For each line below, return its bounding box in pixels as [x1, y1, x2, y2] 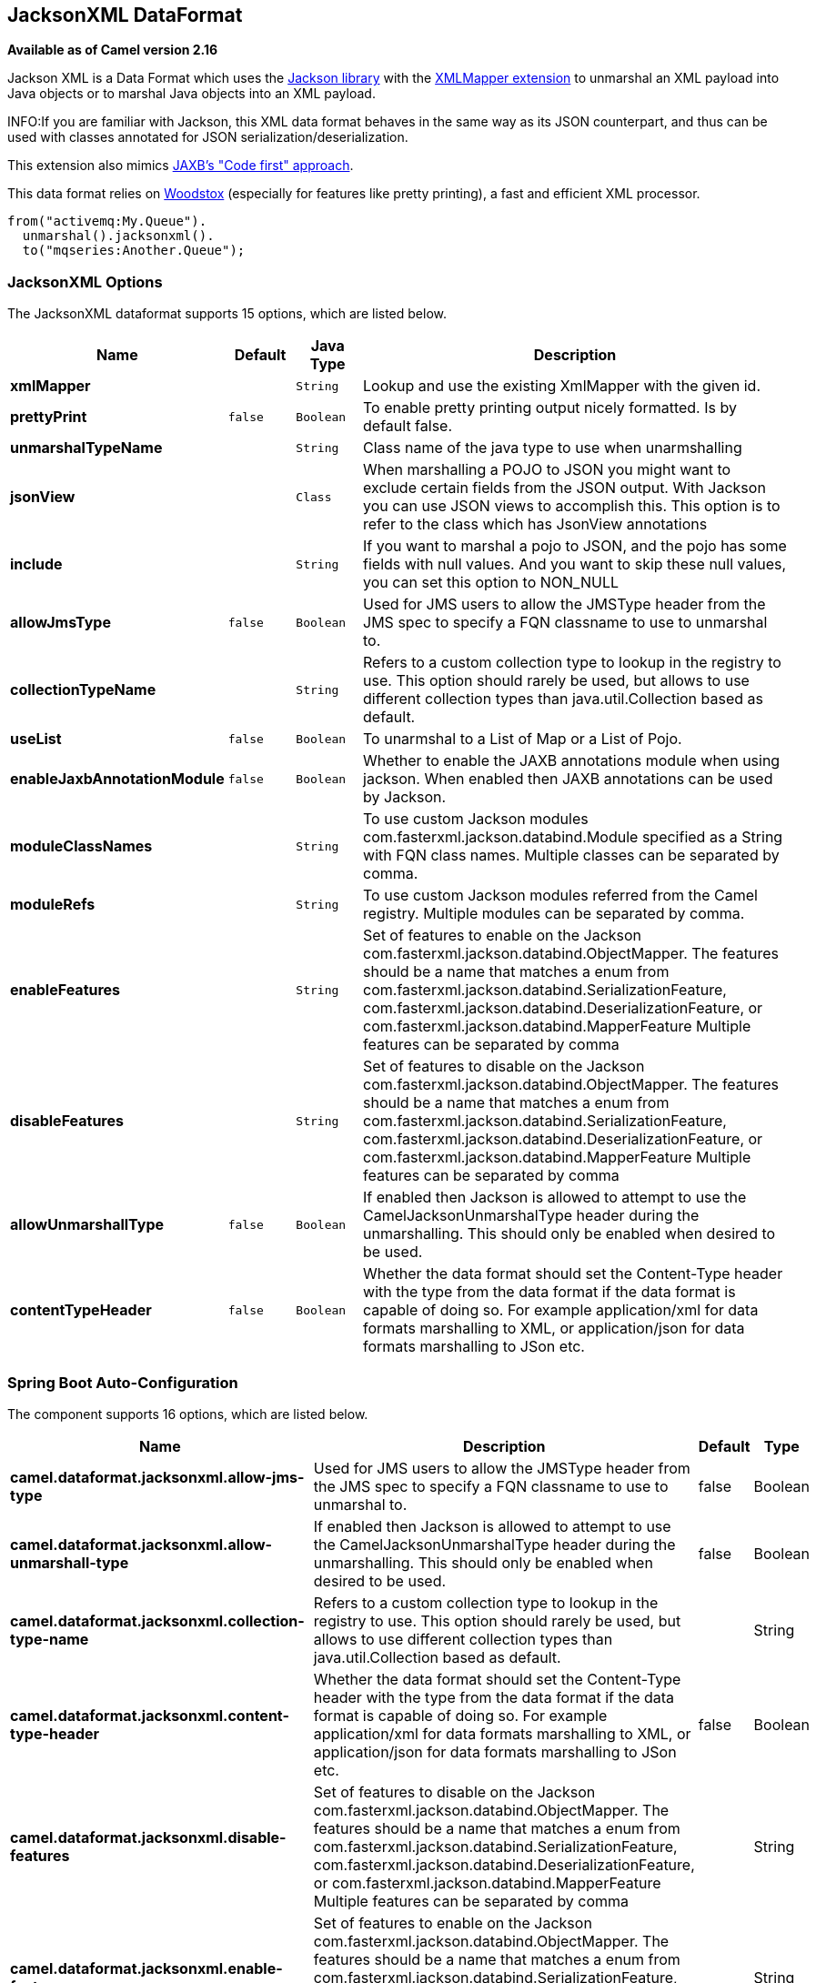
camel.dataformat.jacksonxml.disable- [10, 1827, 287, 1847]
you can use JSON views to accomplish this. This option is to [363, 497, 781, 516]
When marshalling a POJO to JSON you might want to [363, 460, 731, 479]
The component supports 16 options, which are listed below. [7, 1405, 368, 1422]
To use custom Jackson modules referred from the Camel [363, 886, 758, 905]
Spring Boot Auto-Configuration [7, 1373, 238, 1392]
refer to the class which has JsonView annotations [363, 515, 708, 534]
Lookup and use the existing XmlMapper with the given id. [363, 377, 761, 396]
